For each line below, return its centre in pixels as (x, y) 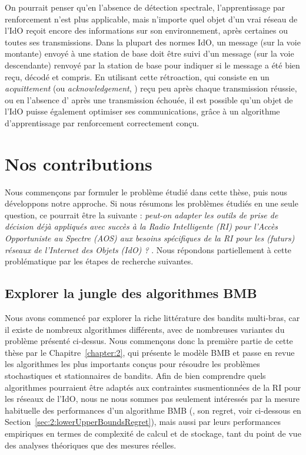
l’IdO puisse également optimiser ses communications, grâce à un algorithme (142, 111)
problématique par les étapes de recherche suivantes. (99, 261)
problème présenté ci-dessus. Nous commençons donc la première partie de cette (149, 341)
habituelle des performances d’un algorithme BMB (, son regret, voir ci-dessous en (153, 410)
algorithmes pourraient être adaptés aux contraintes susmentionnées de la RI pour (153, 387)
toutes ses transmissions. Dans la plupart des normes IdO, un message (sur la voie (153, 42)
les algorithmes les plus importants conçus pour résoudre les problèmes (132, 364)
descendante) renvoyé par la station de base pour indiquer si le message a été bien (152, 65)
